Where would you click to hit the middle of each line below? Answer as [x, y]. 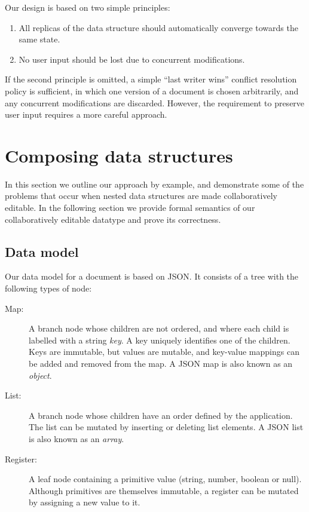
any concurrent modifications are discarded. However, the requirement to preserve [155, 102]
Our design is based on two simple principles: [88, 7]
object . [40, 375]
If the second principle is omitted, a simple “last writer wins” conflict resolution [151, 79]
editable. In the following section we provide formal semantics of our [130, 208]
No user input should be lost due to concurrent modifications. [132, 59]
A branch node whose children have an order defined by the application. [161, 415]
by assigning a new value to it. [85, 502]
